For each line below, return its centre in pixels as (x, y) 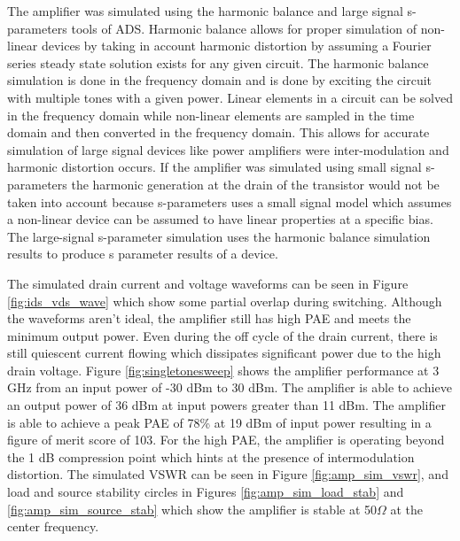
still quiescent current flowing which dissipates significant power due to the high (224, 353)
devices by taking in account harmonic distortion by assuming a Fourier (236, 46)
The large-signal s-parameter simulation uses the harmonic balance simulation (219, 236)
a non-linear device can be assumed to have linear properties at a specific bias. (220, 219)
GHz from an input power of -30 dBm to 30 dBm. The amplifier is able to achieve (230, 387)
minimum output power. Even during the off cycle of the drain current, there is (222, 335)
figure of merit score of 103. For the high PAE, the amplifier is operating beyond (226, 440)
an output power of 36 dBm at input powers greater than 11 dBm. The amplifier (226, 405)
